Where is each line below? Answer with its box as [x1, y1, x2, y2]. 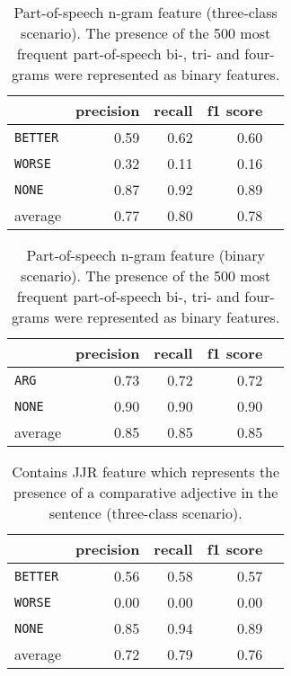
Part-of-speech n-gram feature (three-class [13, 2, 278, 22]
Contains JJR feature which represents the [12, 461, 280, 482]
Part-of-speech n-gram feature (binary [26, 245, 265, 265]
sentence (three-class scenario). [48, 503, 242, 523]
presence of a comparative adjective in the [13, 482, 278, 503]
